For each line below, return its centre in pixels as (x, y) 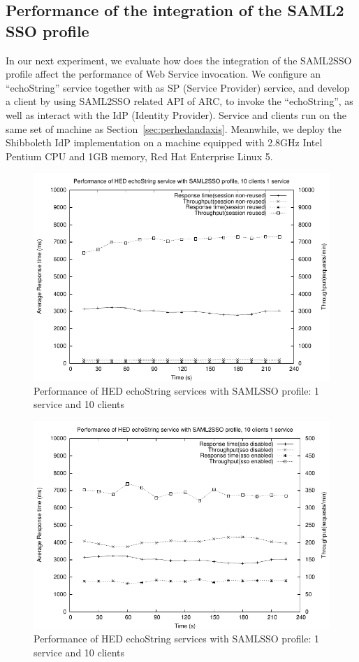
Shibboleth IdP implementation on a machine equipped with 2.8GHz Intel (164, 142)
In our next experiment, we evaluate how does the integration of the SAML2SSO (179, 60)
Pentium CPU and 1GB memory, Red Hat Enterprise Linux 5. (139, 156)
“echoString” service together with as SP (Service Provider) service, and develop (178, 87)
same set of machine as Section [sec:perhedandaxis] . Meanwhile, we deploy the (174, 128)
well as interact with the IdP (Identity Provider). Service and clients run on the (176, 114)
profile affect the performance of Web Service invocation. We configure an (163, 74)
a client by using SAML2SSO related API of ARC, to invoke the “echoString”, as (179, 101)
